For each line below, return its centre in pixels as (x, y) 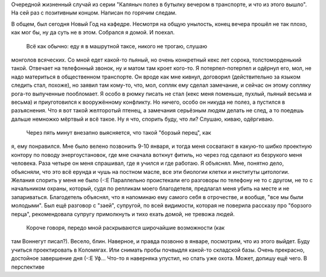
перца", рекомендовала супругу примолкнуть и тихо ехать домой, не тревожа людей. (123, 214)
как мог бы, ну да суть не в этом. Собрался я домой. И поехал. (93, 33)
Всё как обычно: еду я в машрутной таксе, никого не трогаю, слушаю (117, 46)
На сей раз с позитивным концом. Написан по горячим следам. (94, 13)
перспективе (28, 267)
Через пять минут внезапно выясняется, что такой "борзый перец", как (119, 133)
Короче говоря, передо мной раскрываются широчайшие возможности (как (126, 228)
